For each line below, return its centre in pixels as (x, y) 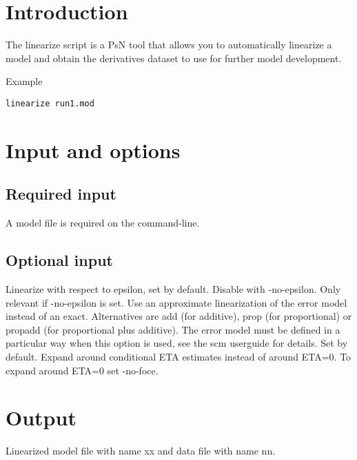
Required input (61, 194)
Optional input (59, 260)
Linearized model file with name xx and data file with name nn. (141, 451)
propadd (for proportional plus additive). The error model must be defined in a (173, 329)
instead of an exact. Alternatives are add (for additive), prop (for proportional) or (179, 316)
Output (41, 418)
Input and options (93, 150)
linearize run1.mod (50, 103)
